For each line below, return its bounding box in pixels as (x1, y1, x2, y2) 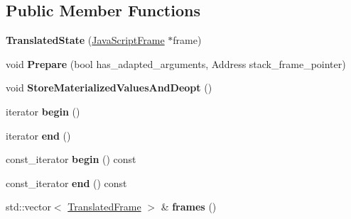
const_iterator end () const (6, 175, 127, 190)
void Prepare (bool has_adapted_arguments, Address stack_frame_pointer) (6, 56, 346, 71)
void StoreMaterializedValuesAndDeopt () (6, 80, 212, 95)
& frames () (161, 199, 217, 214)
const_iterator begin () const (6, 152, 136, 167)
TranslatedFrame (67, 199, 141, 214)
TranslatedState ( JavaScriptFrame (6, 33, 165, 47)
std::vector (6, 199, 51, 214)
